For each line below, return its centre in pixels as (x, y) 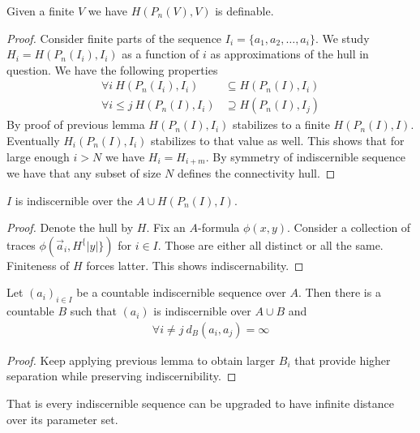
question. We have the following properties (112, 69)
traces (21, 244)
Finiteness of (38, 265)
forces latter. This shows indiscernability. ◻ (195, 265)
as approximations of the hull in (289, 54)
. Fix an (166, 227)
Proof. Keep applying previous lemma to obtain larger (141, 360)
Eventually (33, 141)
